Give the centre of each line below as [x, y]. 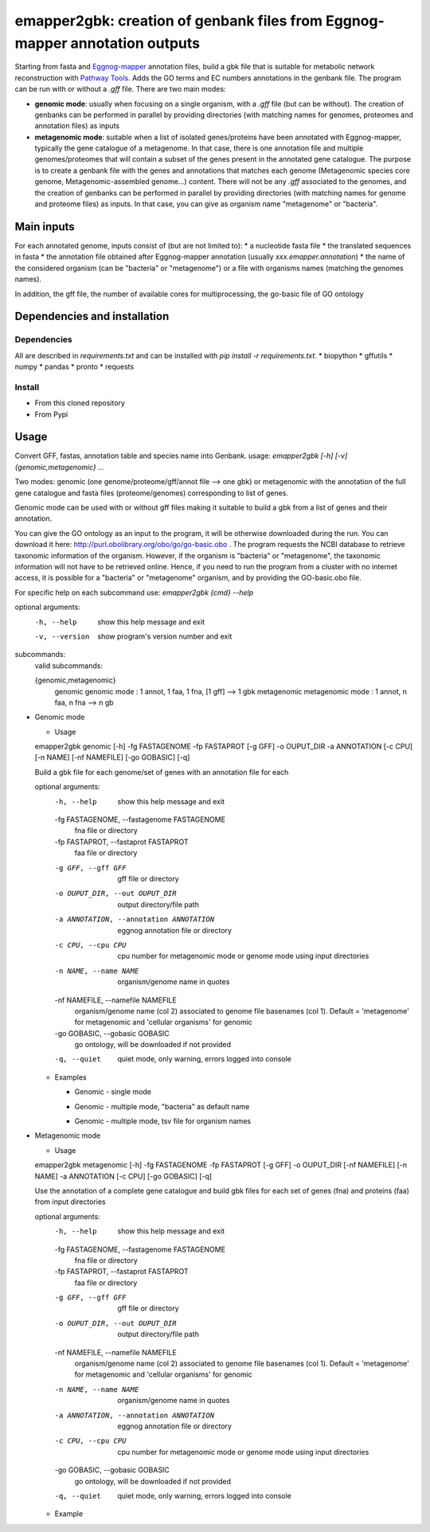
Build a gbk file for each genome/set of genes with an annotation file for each [162, 772]
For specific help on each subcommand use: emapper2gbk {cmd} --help [134, 592]
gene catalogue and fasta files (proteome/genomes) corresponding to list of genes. [152, 493]
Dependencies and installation [92, 317]
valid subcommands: [69, 666]
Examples [70, 1077]
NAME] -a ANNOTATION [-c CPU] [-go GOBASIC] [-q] [123, 1176]
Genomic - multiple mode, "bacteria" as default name [162, 1106]
